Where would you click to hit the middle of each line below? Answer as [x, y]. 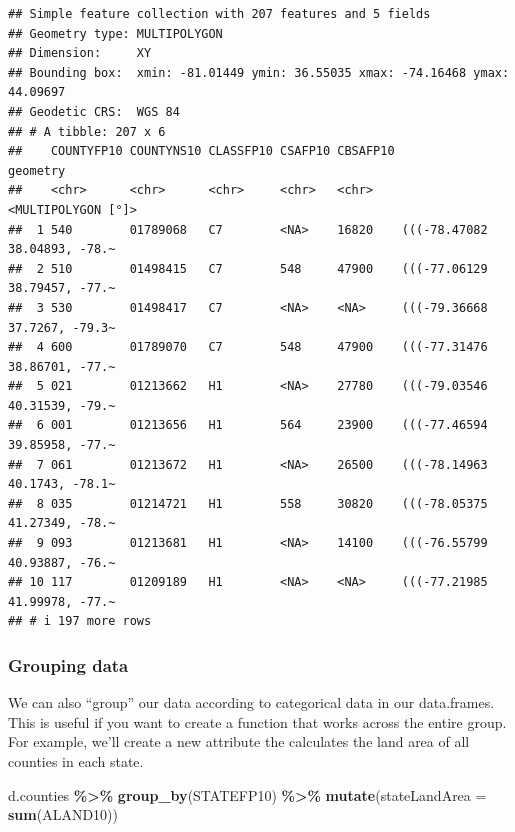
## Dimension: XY [80, 53]
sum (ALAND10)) [63, 814]
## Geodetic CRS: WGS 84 [94, 111]
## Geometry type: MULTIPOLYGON [115, 33]
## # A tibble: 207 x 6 [87, 131]
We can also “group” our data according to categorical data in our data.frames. [251, 702]
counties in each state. [76, 761]
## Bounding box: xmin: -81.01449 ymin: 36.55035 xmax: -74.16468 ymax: [259, 72]
